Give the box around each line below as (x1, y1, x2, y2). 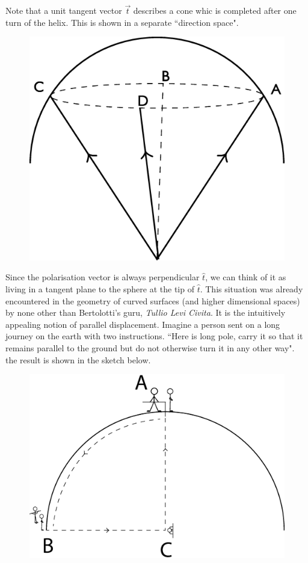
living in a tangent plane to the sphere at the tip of (5, 283, 194, 295)
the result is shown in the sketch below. (5, 353, 151, 366)
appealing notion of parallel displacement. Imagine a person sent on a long (5, 318, 280, 330)
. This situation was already (200, 283, 303, 295)
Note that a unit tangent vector (5, 4, 122, 17)
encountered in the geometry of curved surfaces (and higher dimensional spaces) (5, 294, 300, 307)
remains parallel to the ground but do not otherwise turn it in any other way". (5, 341, 295, 354)
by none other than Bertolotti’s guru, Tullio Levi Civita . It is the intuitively (5, 306, 286, 319)
